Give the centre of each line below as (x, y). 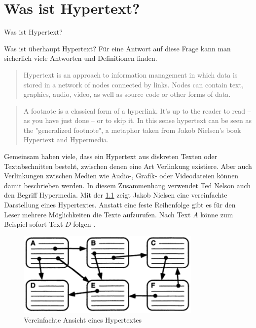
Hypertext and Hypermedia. (66, 140)
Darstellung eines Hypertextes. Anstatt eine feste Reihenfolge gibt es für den (120, 205)
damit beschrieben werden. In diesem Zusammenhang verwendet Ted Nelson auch (128, 185)
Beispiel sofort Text (34, 224)
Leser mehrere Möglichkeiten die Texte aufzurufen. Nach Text (97, 214)
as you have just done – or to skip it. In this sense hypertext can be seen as (138, 120)
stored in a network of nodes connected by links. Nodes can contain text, (133, 84)
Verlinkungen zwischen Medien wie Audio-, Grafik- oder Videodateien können (121, 176)
